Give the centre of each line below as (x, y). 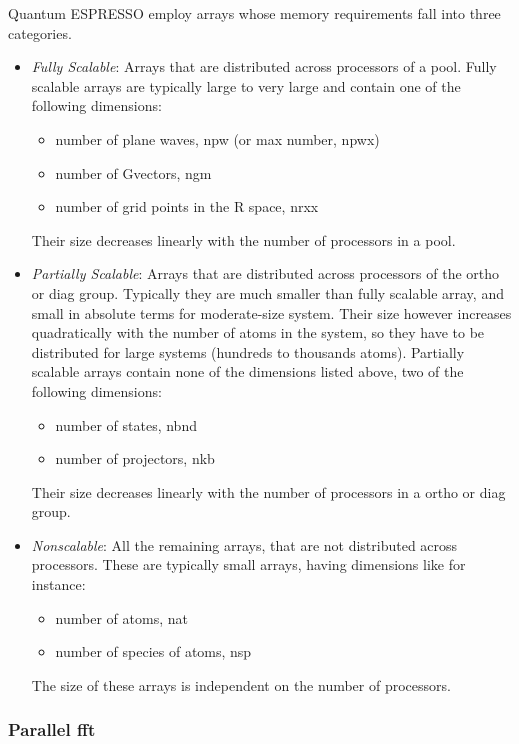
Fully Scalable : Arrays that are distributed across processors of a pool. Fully (264, 66)
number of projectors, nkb (135, 458)
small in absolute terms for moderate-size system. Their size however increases (271, 312)
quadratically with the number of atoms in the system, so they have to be (258, 332)
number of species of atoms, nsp (153, 651)
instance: (58, 584)
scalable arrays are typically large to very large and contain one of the (246, 85)
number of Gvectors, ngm (133, 172)
